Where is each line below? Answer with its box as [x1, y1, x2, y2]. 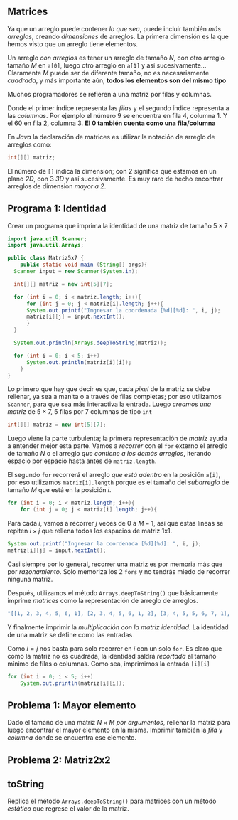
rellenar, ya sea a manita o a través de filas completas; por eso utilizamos [7, 393, 222, 401]
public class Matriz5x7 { [7, 255, 84, 262]
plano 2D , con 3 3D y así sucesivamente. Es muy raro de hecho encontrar [7, 174, 224, 183]
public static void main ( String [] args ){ [20, 261, 148, 269]
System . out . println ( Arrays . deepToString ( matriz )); [13, 339, 167, 346]
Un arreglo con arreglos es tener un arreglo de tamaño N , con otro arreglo [7, 53, 225, 62]
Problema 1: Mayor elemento [7, 699, 136, 711]
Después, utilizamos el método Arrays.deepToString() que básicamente [7, 588, 219, 597]
